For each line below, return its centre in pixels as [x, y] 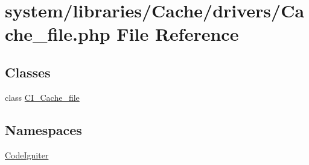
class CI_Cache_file [42, 97]
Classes [28, 72]
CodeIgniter [27, 154]
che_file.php [58, 34]
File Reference [178, 34]
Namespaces [43, 129]
